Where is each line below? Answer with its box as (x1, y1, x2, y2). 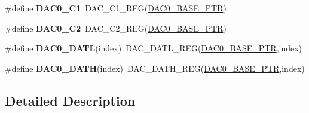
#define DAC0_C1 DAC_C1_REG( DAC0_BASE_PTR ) (5, 2, 227, 14)
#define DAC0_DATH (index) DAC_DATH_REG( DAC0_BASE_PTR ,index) (5, 62, 305, 74)
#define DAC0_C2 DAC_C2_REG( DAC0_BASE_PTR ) (5, 22, 227, 34)
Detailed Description (5, 91, 136, 109)
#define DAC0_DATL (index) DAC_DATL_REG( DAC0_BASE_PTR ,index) (5, 42, 302, 54)
